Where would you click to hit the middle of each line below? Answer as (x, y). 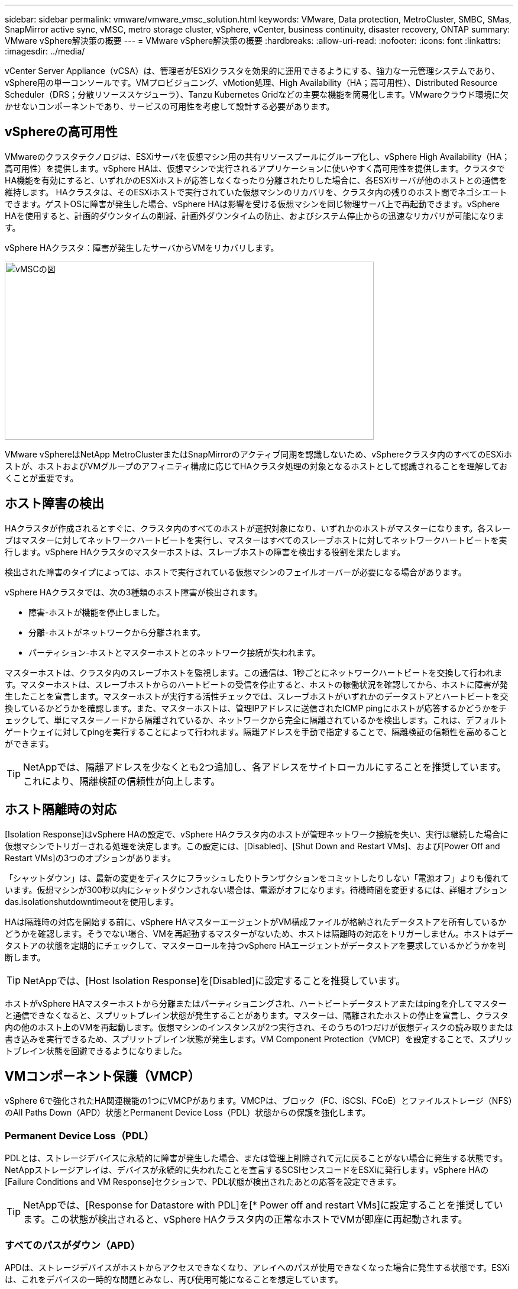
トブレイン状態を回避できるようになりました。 (96, 1050)
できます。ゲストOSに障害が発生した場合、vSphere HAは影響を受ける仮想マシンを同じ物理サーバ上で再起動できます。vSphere (252, 204)
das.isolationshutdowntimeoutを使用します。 (92, 901)
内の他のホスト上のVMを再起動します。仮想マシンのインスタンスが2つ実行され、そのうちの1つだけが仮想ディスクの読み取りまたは (259, 1027)
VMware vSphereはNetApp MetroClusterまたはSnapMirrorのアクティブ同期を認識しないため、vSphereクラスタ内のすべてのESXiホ (258, 454)
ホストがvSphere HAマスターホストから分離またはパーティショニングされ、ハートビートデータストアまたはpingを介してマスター (256, 1003)
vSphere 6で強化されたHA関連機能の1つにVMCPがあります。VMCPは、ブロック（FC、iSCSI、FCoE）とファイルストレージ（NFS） (259, 1101)
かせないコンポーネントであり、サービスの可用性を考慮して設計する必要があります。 (170, 106)
